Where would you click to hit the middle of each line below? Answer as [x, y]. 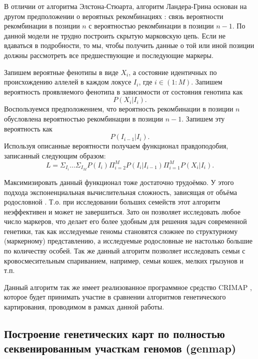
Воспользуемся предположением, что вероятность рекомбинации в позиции [119, 109]
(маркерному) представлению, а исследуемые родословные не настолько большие [128, 241]
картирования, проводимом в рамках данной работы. [84, 307]
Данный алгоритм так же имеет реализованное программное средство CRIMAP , [128, 287]
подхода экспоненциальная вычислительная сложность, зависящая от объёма [120, 192]
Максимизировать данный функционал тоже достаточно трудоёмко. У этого [119, 182]
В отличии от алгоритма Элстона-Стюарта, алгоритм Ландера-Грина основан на [125, 6]
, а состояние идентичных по [173, 72]
